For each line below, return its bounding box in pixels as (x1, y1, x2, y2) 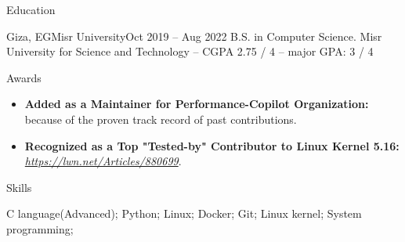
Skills (6, 179, 32, 195)
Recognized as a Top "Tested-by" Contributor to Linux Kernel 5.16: (24, 137, 400, 154)
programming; (6, 220, 74, 237)
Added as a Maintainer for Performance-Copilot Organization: (24, 96, 369, 112)
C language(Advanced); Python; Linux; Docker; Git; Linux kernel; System (6, 205, 362, 222)
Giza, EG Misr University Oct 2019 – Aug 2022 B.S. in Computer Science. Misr (6, 27, 382, 44)
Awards (6, 69, 42, 85)
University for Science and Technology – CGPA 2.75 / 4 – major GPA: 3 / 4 (6, 43, 374, 60)
